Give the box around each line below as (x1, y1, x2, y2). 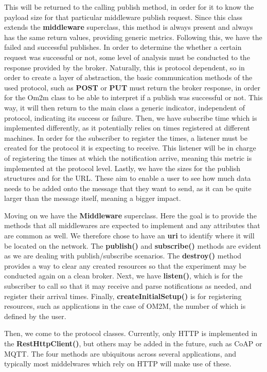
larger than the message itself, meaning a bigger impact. (4, 193, 181, 203)
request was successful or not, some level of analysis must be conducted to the (4, 51, 250, 62)
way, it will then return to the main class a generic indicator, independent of (4, 102, 245, 113)
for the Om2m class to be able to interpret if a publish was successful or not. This (4, 92, 263, 103)
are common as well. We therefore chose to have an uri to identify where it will (4, 230, 255, 241)
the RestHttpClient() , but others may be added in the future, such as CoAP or (4, 338, 262, 348)
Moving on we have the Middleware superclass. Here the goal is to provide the (4, 210, 257, 220)
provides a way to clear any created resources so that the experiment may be (4, 260, 246, 271)
